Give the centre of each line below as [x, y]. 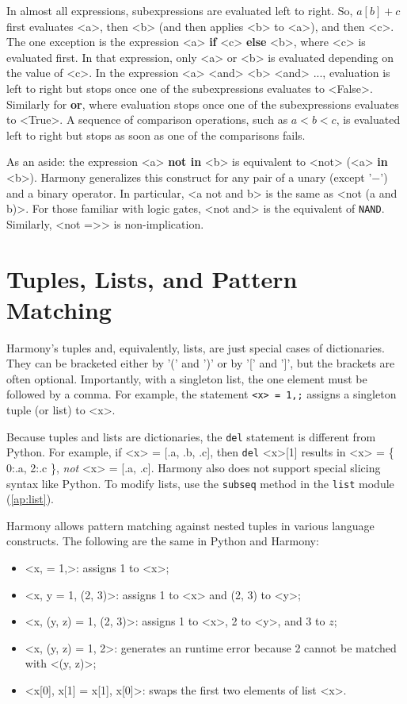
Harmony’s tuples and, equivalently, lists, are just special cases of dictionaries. [196, 347]
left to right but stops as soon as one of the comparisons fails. [156, 135]
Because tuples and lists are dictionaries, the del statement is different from [191, 436]
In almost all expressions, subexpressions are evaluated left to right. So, [180, 10]
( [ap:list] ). [30, 499]
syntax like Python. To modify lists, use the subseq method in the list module [200, 483]
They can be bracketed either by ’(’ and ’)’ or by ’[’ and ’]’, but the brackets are [201, 363]
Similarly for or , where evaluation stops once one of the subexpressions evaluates [203, 104]
